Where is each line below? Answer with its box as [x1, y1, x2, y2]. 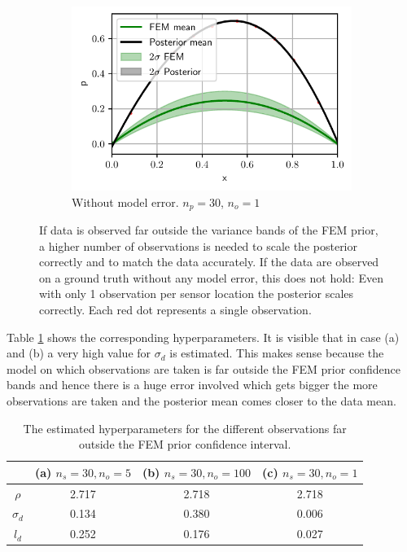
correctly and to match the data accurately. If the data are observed [39, 253, 379, 270]
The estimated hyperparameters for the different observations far [23, 419, 347, 436]
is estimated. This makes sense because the [169, 344, 384, 361]
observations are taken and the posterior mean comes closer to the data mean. [7, 392, 396, 409]
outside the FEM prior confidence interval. [78, 436, 291, 453]
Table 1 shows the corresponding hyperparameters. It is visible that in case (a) [7, 328, 400, 345]
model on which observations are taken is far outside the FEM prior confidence [7, 360, 400, 377]
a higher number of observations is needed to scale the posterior [39, 237, 358, 254]
